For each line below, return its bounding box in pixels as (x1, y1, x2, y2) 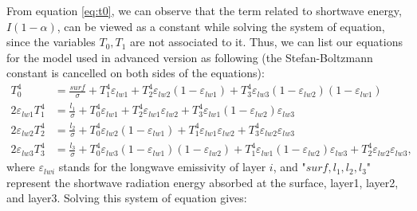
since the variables (6, 33, 96, 50)
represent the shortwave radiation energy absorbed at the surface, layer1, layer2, (6, 174, 399, 190)
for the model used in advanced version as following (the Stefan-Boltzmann (6, 49, 373, 65)
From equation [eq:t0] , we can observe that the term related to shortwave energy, (6, 2, 402, 18)
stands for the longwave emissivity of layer (58, 158, 266, 175)
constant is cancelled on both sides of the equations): (6, 64, 265, 81)
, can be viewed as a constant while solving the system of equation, (57, 18, 385, 34)
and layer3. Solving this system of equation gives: (6, 190, 247, 206)
